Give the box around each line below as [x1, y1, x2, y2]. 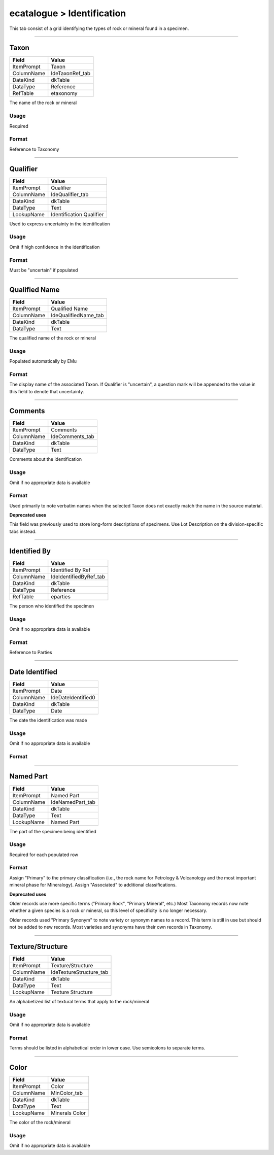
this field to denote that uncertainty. [9, 388, 84, 394]
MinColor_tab [51, 1090, 83, 1097]
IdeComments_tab [51, 433, 95, 440]
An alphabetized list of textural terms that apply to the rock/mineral [9, 999, 150, 1005]
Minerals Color [51, 1109, 86, 1116]
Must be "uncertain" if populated [9, 267, 78, 273]
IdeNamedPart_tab [51, 798, 96, 805]
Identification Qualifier [51, 211, 104, 218]
